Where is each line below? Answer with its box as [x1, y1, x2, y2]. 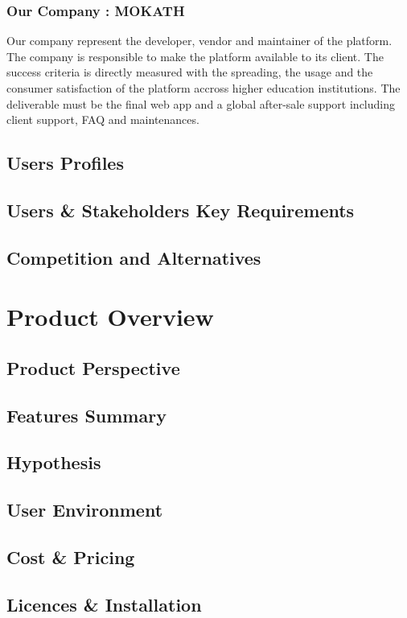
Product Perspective [6, 355, 180, 380]
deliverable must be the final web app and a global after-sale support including [6, 95, 395, 112]
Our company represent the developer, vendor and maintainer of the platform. [6, 32, 393, 49]
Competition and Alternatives [6, 245, 261, 270]
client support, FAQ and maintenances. [6, 111, 199, 128]
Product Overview [6, 300, 214, 333]
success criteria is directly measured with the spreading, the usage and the [6, 64, 373, 80]
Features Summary [6, 402, 166, 427]
